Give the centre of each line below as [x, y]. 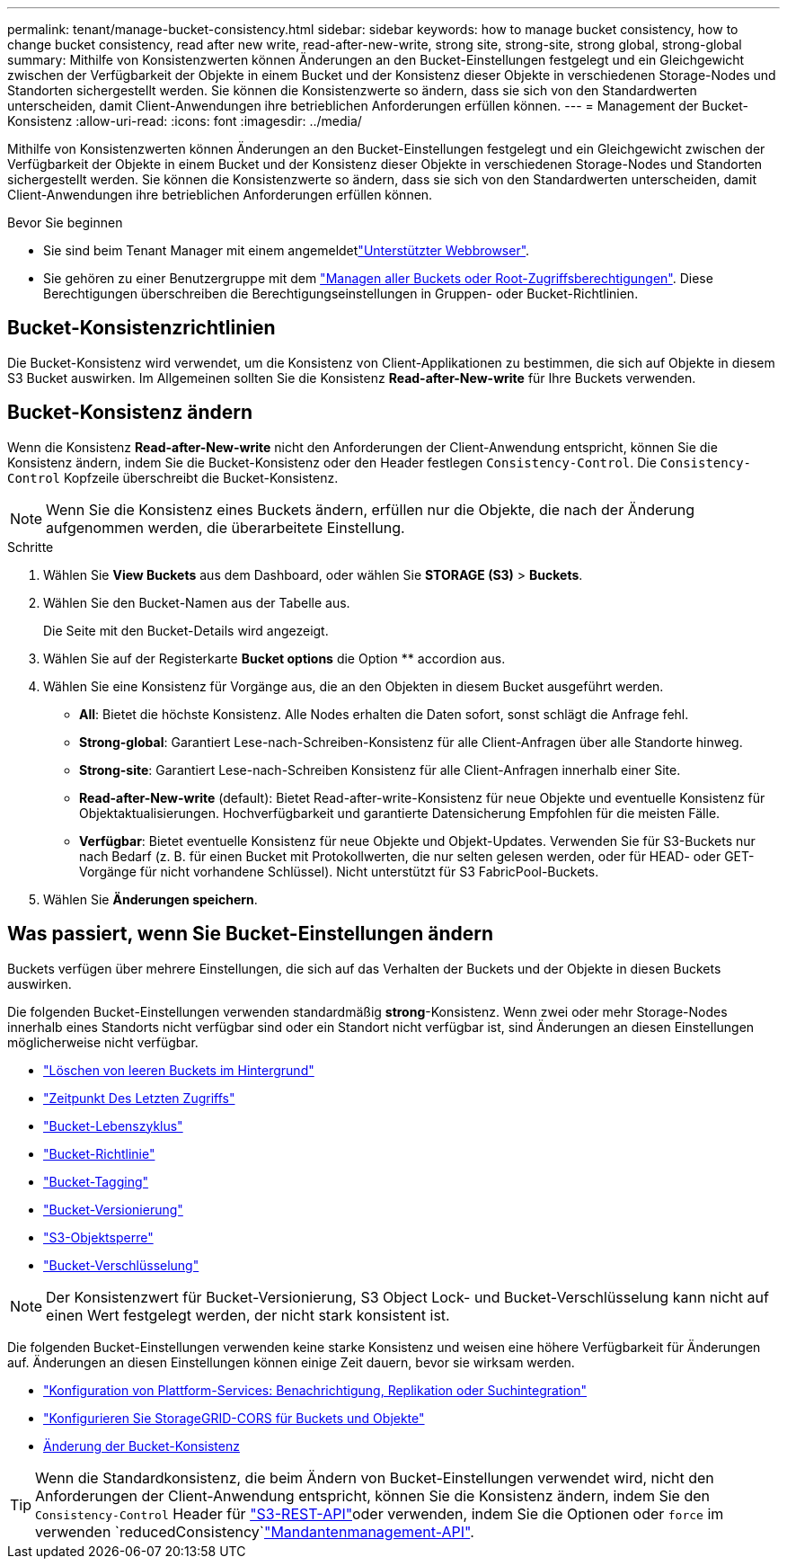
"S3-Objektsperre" [98, 1237]
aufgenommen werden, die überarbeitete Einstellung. [225, 527]
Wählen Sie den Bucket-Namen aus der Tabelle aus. [197, 602]
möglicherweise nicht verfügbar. [103, 1042]
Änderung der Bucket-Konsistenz [141, 1446]
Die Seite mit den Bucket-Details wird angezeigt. [186, 630]
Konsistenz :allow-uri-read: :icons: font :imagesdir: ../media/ [185, 121]
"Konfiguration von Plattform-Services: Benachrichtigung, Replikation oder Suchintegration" [315, 1390]
